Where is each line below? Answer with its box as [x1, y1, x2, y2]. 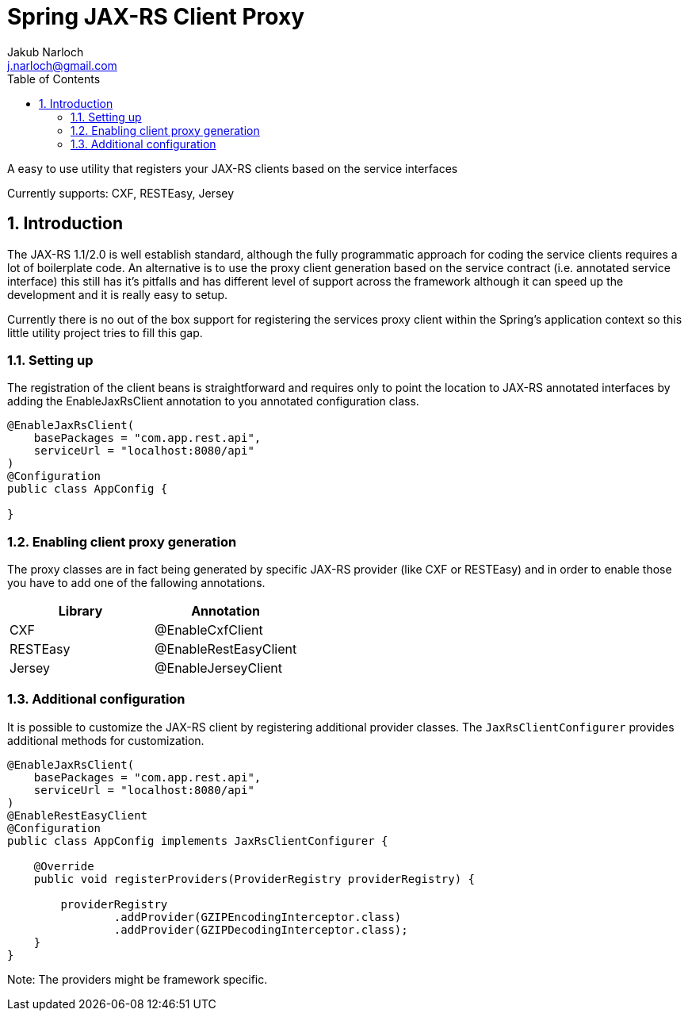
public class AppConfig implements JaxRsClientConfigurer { [7, 834, 388, 847]
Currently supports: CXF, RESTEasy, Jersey [7, 186, 235, 200]
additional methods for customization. [7, 733, 204, 747]
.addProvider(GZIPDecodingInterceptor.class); [113, 923, 408, 936]
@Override [33, 859, 94, 873]
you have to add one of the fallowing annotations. [7, 576, 266, 590]
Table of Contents [7, 71, 101, 86]
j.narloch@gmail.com [7, 58, 117, 72]
